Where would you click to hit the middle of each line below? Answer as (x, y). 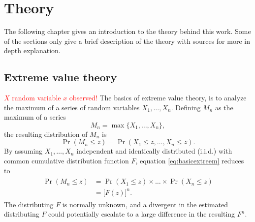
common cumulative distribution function (66, 161)
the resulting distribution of (46, 134)
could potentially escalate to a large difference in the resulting (142, 214)
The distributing (29, 204)
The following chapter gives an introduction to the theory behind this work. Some (127, 31)
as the (224, 107)
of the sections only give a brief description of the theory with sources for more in (127, 41)
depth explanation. (32, 50)
